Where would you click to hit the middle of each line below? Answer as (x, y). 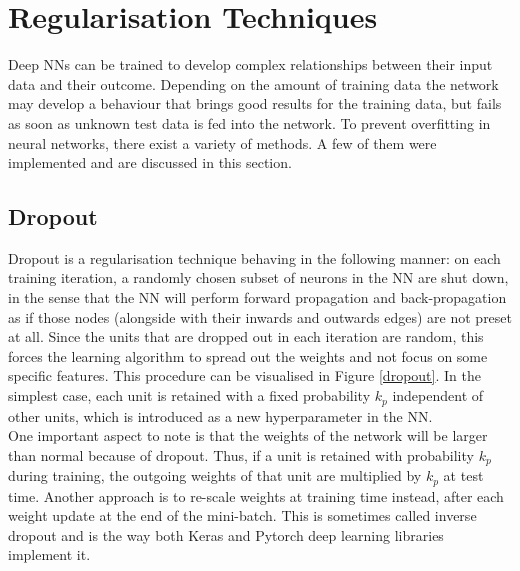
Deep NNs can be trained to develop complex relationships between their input (250, 64)
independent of (438, 395)
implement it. (49, 554)
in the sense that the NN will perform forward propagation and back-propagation (257, 297)
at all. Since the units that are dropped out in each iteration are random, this (246, 336)
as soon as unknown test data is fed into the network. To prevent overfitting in (249, 122)
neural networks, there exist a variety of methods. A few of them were (222, 142)
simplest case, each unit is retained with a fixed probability (189, 395)
